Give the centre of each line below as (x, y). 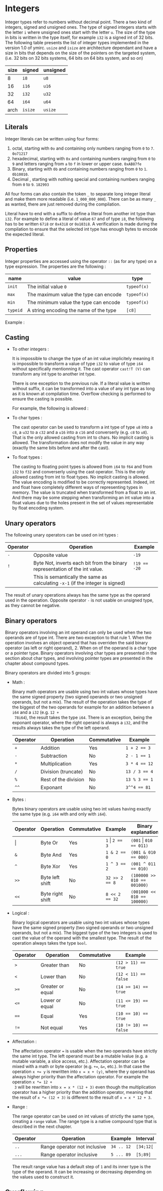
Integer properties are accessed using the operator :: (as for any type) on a (81, 261)
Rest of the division (62, 779)
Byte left (50, 877)
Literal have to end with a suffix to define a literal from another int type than (80, 213)
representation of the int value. (68, 569)
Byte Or (49, 843)
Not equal (52, 1027)
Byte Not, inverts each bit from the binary (80, 563)
